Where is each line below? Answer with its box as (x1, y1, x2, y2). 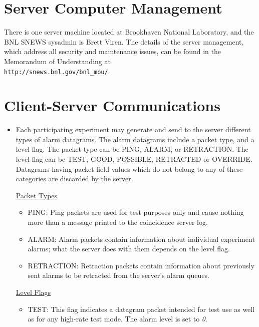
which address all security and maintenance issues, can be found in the (4, 46, 221, 57)
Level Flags (16, 287, 51, 297)
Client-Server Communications (4, 95, 220, 116)
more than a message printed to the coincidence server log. (28, 217, 208, 227)
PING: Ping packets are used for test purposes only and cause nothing (28, 207, 244, 217)
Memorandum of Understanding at (4, 56, 111, 66)
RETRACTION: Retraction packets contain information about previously (28, 260, 254, 270)
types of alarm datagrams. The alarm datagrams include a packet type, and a (16, 134, 254, 144)
